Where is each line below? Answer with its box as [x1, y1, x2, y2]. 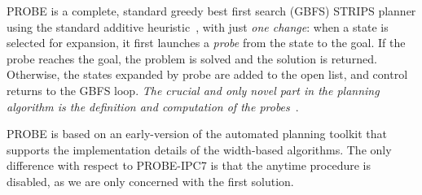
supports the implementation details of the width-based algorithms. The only [7, 141, 392, 158]
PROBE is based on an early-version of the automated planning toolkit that [7, 125, 388, 142]
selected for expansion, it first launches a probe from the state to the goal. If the [7, 34, 406, 51]
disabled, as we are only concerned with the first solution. [7, 172, 294, 189]
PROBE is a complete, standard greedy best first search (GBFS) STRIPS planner [7, 2, 416, 19]
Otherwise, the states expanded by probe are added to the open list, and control [7, 66, 408, 83]
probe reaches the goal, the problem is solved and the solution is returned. [7, 50, 377, 67]
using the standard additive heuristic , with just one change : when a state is [7, 18, 389, 35]
